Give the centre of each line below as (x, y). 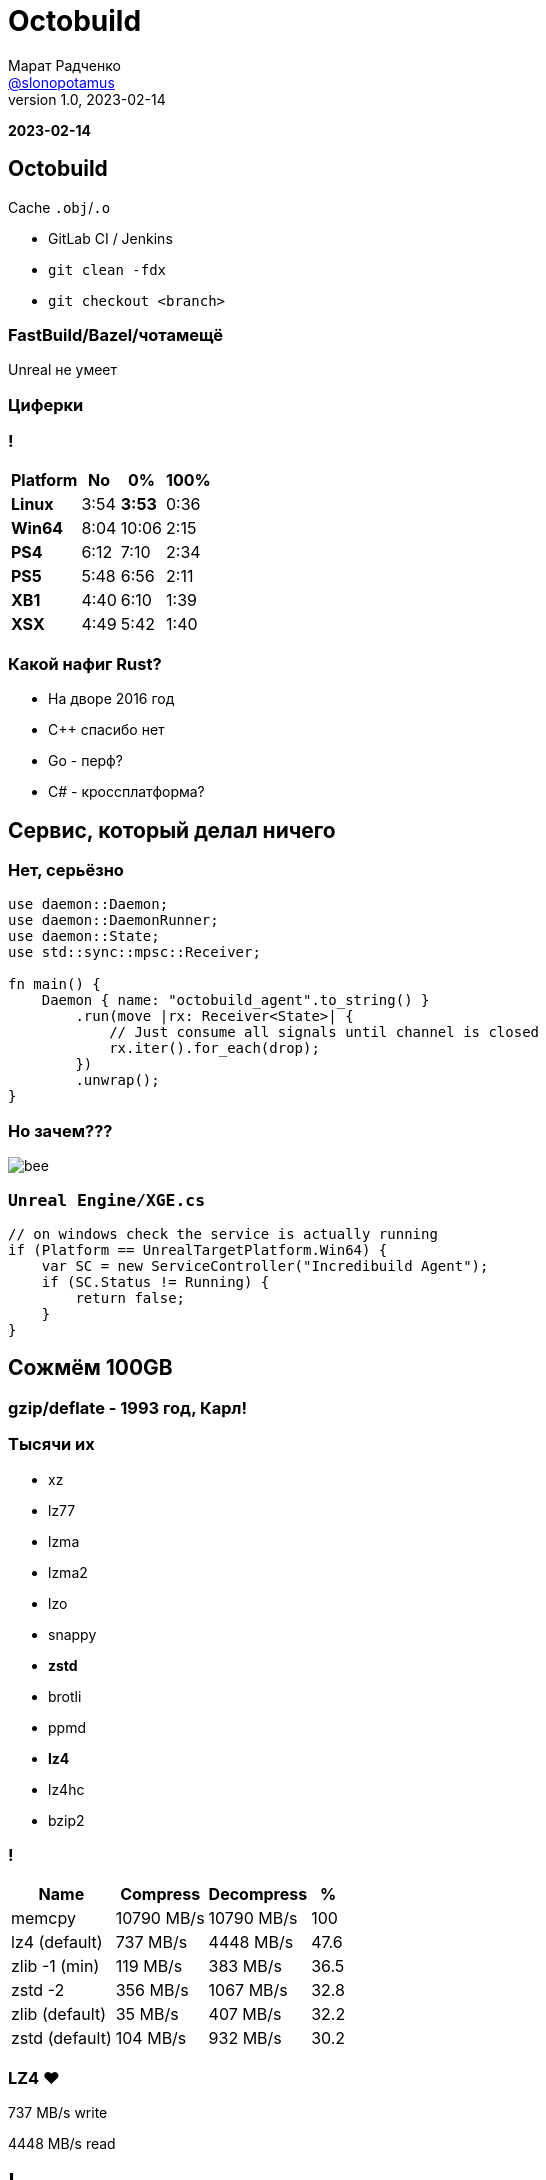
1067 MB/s (248, 1990)
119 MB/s (149, 1966)
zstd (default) (61, 2038)
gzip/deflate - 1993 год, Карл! (128, 1407)
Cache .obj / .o (59, 207)
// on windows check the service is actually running (223, 1233)
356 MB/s (152, 1990)
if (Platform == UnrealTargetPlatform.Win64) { (198, 1249)
